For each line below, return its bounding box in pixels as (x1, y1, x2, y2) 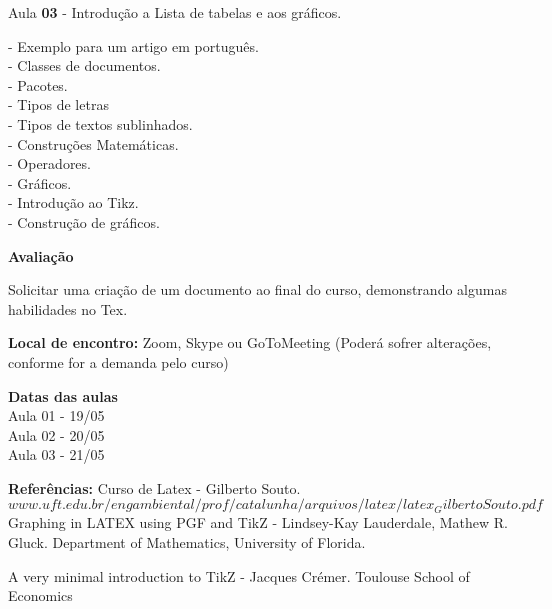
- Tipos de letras (8, 94, 109, 115)
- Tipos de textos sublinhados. (8, 113, 193, 134)
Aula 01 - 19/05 (8, 405, 105, 426)
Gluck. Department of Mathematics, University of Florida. (8, 532, 366, 553)
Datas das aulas (8, 385, 118, 406)
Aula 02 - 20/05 (8, 424, 105, 445)
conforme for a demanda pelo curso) (8, 351, 229, 372)
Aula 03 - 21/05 (8, 444, 105, 465)
